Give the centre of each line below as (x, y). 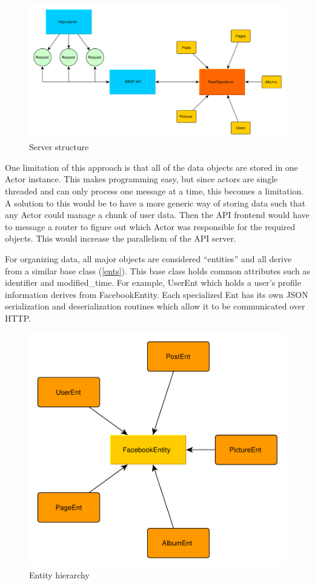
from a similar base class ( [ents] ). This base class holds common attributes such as (157, 270)
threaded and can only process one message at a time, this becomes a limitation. (154, 191)
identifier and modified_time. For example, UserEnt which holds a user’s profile (153, 283)
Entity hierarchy (59, 575)
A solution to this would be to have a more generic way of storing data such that (155, 203)
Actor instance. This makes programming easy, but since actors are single (141, 179)
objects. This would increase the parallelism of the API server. (121, 238)
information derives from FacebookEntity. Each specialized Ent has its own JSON (157, 294)
